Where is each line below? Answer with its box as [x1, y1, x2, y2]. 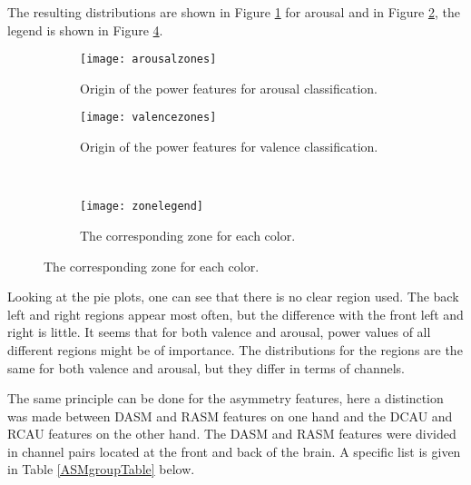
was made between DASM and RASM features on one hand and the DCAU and [7, 406, 453, 425]
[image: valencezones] [80, 111, 217, 124]
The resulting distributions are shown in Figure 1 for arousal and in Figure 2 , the [7, 3, 460, 21]
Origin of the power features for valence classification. [80, 137, 378, 156]
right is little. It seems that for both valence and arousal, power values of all [7, 322, 431, 341]
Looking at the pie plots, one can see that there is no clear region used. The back [7, 287, 459, 306]
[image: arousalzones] [80, 53, 217, 66]
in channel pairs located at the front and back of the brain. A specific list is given [7, 441, 461, 460]
